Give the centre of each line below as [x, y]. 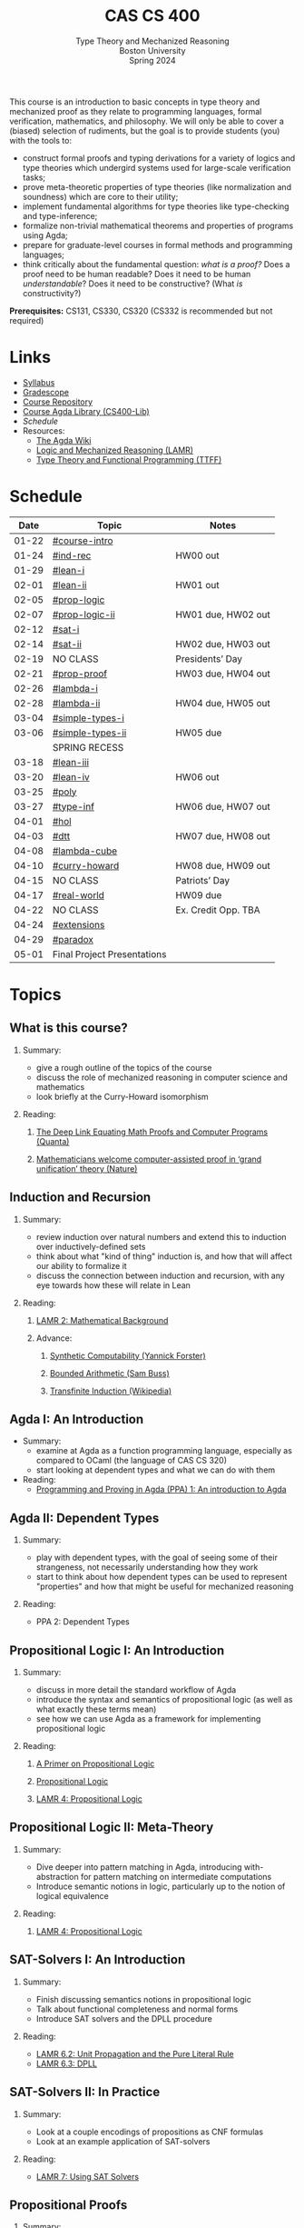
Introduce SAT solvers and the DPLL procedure [124, 2018]
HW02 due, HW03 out [223, 644]
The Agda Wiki [64, 440]
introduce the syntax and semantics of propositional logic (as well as [164, 1700]
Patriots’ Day [203, 880]
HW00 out [197, 555]
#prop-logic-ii [83, 614]
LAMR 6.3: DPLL [67, 2063]
